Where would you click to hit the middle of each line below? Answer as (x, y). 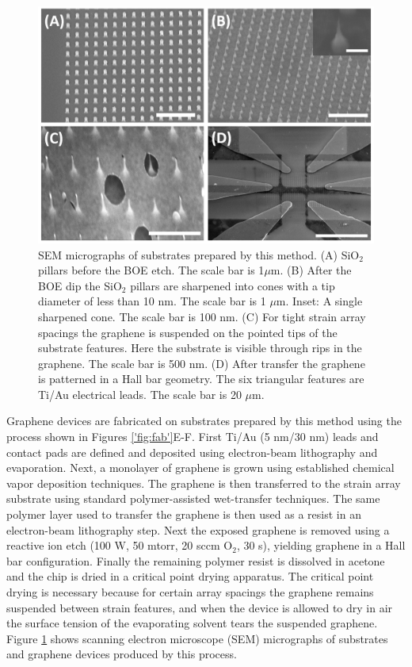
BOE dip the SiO (80, 285)
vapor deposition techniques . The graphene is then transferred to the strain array (204, 483)
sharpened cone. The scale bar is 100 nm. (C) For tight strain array (202, 316)
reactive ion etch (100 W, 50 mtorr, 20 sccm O (120, 545)
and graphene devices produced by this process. (122, 654)
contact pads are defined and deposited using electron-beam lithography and (192, 452)
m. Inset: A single (319, 301)
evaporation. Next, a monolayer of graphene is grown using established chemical (200, 468)
